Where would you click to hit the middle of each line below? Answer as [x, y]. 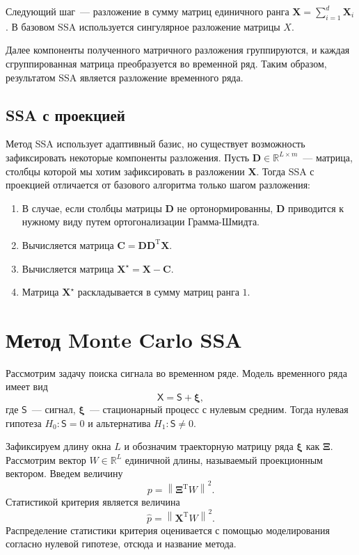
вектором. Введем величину [64, 473]
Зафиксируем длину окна [58, 446]
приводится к [316, 208]
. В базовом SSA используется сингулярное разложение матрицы [143, 26]
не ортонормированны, [225, 208]
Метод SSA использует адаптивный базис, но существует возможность [155, 144]
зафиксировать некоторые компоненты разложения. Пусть [128, 157]
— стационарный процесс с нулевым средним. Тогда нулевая [219, 409]
